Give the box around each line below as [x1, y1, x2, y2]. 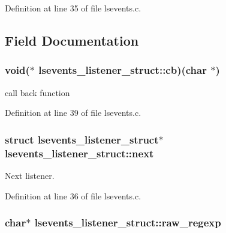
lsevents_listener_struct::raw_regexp [34, 215, 221, 230]
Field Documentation [5, 31, 139, 49]
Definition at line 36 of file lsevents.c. [5, 189, 141, 202]
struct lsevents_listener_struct [5, 132, 159, 147]
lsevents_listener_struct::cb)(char [38, 62, 207, 77]
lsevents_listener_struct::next [5, 145, 154, 160]
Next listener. [5, 169, 55, 181]
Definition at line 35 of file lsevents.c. [5, 2, 141, 14]
